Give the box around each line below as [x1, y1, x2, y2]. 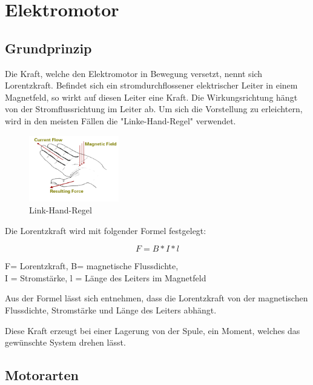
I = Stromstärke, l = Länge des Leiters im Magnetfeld [5, 271, 206, 284]
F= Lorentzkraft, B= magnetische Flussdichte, [5, 259, 179, 272]
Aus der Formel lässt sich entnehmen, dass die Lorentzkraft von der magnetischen [5, 292, 308, 304]
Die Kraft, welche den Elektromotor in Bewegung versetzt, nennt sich [5, 67, 263, 79]
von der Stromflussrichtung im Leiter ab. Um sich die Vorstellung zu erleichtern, [5, 102, 303, 115]
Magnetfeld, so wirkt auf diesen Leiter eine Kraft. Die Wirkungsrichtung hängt [5, 90, 298, 103]
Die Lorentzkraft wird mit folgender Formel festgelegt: [5, 224, 206, 236]
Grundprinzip [5, 38, 92, 57]
